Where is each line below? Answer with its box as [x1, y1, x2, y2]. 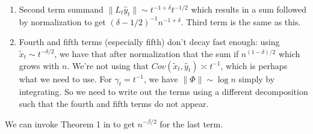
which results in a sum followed [191, 3, 306, 15]
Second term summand [19, 3, 104, 15]
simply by [238, 72, 275, 85]
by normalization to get [19, 15, 106, 28]
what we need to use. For [19, 72, 112, 85]
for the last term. [160, 117, 223, 130]
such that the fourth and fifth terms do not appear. [19, 97, 209, 109]
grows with [19, 59, 60, 72]
